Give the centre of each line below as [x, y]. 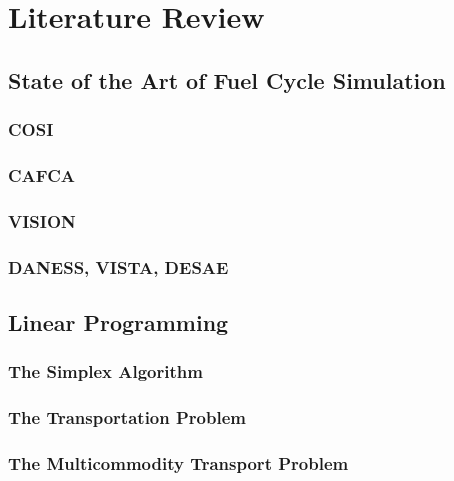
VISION [42, 220]
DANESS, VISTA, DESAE [118, 266]
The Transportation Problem [127, 417]
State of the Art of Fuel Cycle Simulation [227, 79]
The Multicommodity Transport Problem [178, 462]
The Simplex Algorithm [105, 371]
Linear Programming [118, 321]
